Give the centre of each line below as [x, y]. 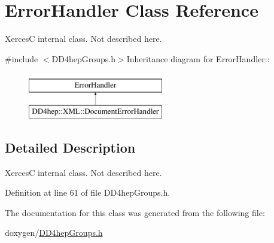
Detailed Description [70, 147]
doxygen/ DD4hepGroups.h [54, 233]
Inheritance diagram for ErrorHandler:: [198, 58]
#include [22, 58]
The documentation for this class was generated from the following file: [135, 212]
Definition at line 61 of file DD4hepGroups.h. [88, 192]
